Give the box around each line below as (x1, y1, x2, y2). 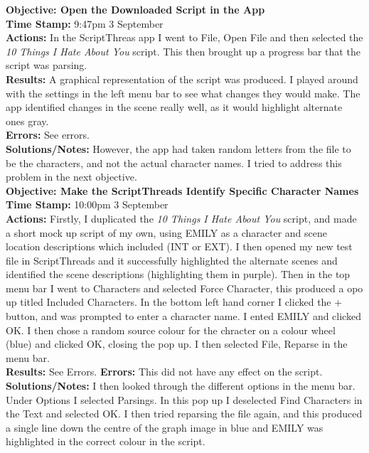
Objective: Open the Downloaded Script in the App (6, 2, 265, 16)
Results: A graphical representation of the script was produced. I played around (6, 71, 358, 86)
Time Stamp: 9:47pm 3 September (6, 16, 164, 31)
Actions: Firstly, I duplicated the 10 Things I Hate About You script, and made (6, 210, 357, 225)
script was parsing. (6, 58, 87, 73)
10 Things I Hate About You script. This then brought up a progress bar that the (6, 43, 360, 58)
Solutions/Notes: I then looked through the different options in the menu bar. (6, 378, 355, 393)
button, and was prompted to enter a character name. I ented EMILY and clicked (6, 309, 361, 324)
